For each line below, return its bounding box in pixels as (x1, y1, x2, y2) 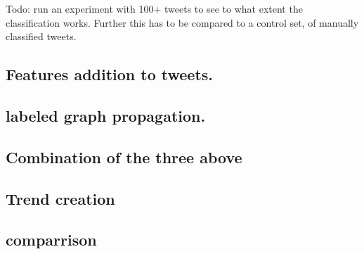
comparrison (6, 229, 97, 250)
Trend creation (6, 187, 115, 209)
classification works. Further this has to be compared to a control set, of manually (6, 15, 359, 30)
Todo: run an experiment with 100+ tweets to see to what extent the (6, 1, 303, 15)
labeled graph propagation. (6, 104, 206, 126)
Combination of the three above (6, 146, 242, 167)
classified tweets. (6, 29, 77, 44)
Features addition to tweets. (6, 63, 214, 85)
